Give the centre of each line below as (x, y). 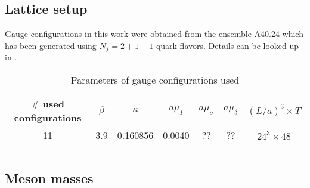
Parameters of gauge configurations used (155, 79)
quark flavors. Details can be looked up (227, 45)
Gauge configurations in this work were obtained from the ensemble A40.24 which (154, 34)
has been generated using (51, 45)
